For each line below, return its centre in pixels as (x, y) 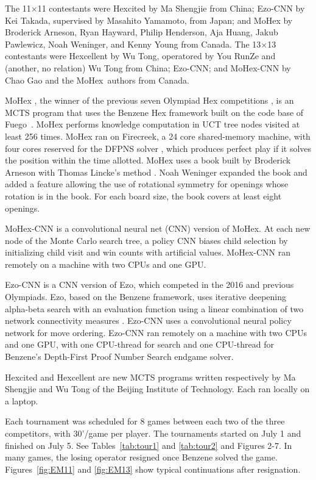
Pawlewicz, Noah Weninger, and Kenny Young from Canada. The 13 (133, 44)
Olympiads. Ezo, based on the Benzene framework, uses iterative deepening (146, 297)
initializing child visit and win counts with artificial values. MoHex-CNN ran (148, 252)
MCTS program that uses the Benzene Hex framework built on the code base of (154, 112)
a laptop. (22, 400)
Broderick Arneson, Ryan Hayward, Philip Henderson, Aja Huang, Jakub (142, 32)
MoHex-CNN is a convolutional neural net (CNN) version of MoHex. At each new (158, 228)
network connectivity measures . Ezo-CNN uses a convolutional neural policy (148, 321)
